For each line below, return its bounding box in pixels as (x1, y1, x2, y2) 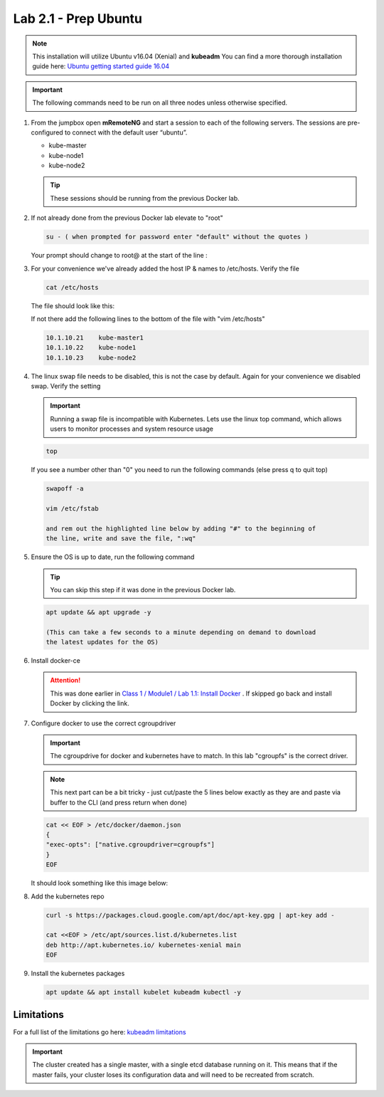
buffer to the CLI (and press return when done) (50, 798, 188, 807)
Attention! (50, 676, 81, 685)
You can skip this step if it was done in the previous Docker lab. (50, 585, 236, 594)
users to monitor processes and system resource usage (50, 424, 213, 434)
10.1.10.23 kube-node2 (46, 353, 137, 362)
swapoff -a (46, 485, 84, 493)
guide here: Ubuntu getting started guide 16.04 (32, 62, 170, 70)
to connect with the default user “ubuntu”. (64, 128, 188, 137)
